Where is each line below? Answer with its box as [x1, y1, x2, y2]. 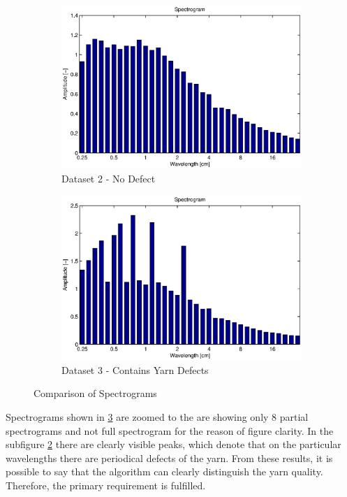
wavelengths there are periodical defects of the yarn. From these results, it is [6, 450, 333, 465]
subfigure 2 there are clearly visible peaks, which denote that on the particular [6, 437, 341, 452]
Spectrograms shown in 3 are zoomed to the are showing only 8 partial [6, 409, 309, 424]
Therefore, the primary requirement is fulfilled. [6, 477, 206, 492]
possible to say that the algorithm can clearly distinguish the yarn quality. [6, 464, 323, 479]
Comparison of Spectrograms [34, 386, 157, 401]
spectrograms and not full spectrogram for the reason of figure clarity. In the [6, 423, 334, 438]
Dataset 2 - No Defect [61, 171, 156, 186]
